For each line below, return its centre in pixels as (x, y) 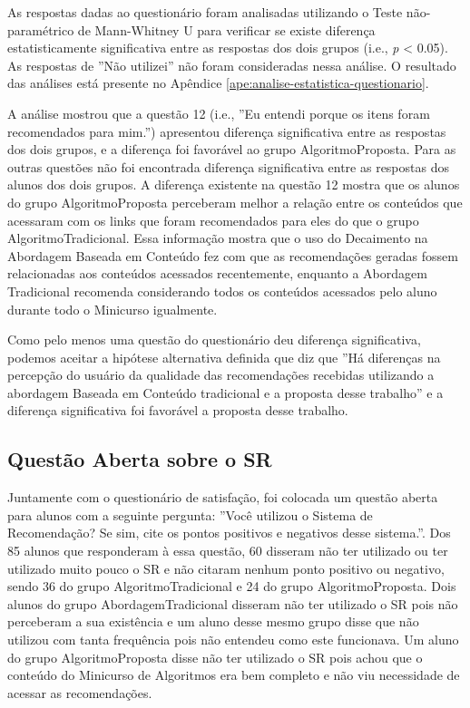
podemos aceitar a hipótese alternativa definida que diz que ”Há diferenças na (224, 357)
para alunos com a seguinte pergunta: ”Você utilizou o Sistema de (190, 514)
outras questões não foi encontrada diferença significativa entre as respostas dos (228, 166)
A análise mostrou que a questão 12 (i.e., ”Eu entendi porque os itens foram (219, 113)
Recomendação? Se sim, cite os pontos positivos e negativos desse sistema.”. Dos (229, 533)
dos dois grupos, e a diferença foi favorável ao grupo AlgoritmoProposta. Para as (232, 149)
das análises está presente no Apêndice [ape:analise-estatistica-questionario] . (218, 83)
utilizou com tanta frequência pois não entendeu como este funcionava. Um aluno (233, 640)
